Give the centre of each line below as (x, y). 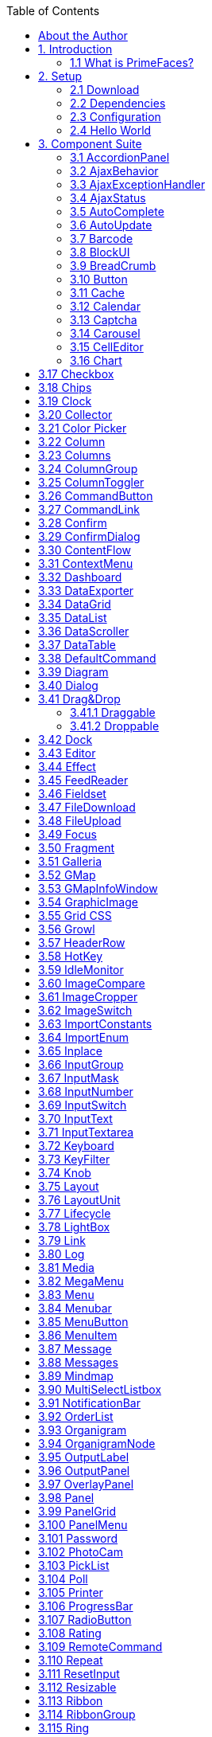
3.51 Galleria (70, 861)
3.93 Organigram (83, 1430)
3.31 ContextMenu (86, 563)
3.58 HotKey (71, 956)
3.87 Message (75, 1349)
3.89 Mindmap (76, 1376)
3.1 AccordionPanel (120, 157)
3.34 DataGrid (75, 604)
